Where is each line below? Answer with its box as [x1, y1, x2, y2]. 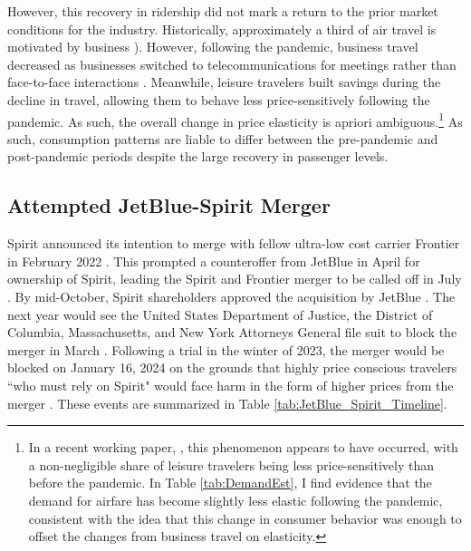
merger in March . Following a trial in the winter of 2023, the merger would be [7, 340, 445, 359]
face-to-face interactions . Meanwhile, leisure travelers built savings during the [7, 72, 441, 92]
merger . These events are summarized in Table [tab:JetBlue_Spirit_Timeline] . [7, 393, 447, 412]
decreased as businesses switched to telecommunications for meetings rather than [7, 54, 457, 73]
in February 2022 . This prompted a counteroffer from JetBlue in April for [7, 251, 420, 270]
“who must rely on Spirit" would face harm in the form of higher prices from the [7, 375, 454, 394]
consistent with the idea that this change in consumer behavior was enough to [28, 508, 462, 527]
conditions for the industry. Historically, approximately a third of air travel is [7, 19, 437, 38]
